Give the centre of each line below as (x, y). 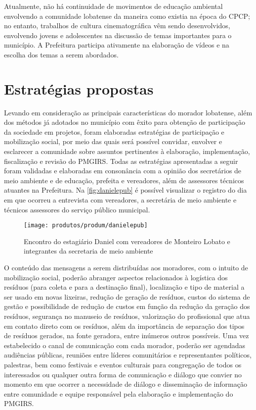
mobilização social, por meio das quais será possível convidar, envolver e (113, 141)
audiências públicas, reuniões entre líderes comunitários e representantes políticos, (128, 355)
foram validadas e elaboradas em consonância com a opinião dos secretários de (123, 171)
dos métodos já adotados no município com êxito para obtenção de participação (125, 122)
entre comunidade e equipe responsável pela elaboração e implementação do (119, 393)
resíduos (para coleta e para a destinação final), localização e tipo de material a (124, 287)
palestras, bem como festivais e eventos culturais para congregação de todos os (123, 364)
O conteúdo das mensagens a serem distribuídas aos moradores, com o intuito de (126, 268)
